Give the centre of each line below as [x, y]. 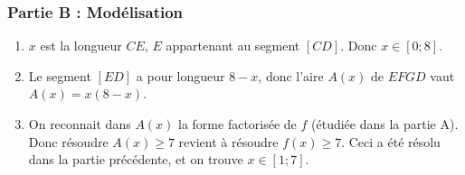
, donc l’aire [291, 75]
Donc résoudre [68, 141]
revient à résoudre [228, 141]
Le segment [60, 75]
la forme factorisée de [237, 124]
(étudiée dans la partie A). [385, 124]
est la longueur [81, 46]
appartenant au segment [233, 46]
